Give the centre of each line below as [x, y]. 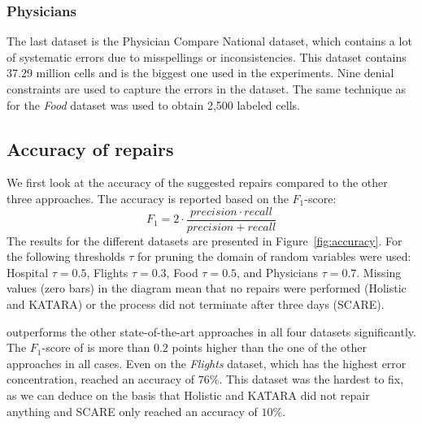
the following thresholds [66, 256]
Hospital [28, 272]
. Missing [379, 272]
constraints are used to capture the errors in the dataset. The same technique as [207, 89]
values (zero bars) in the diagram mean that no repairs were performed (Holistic [207, 288]
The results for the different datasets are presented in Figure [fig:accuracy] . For [204, 240]
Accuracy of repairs [90, 148]
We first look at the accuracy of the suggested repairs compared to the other [197, 182]
